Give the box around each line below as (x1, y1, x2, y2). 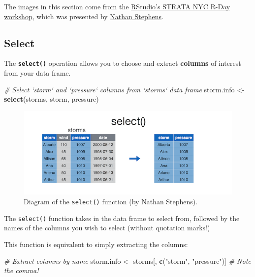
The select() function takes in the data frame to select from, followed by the (4, 213, 240, 223)
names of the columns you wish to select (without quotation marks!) (4, 222, 210, 233)
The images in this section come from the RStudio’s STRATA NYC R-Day (4, 1, 230, 11)
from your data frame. (4, 68, 71, 78)
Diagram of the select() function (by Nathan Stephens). (24, 196, 198, 207)
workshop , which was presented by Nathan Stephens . (4, 11, 163, 21)
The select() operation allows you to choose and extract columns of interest (4, 58, 241, 68)
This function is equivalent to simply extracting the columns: (4, 239, 188, 249)
